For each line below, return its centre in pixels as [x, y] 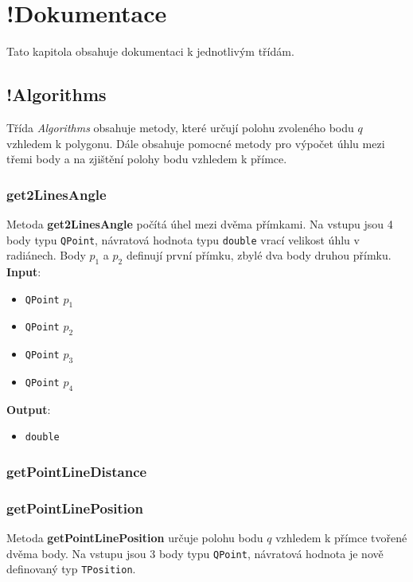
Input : [24, 271]
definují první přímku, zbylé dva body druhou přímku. [259, 255]
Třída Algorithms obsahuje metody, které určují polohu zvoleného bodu [180, 127]
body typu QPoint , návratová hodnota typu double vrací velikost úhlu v [183, 239]
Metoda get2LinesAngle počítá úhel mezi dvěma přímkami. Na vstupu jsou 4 [200, 223]
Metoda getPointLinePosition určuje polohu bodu [135, 538]
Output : [29, 409]
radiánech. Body [46, 255]
